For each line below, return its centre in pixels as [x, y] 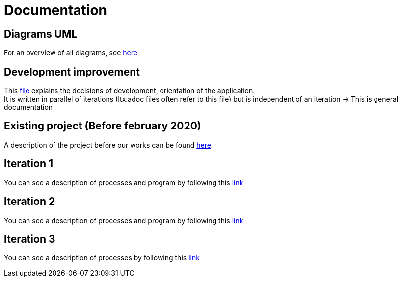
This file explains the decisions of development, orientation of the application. [130, 91]
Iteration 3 [30, 239]
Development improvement [72, 72]
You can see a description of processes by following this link [102, 258]
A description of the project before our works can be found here [107, 145]
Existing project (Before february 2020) [103, 126]
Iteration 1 [29, 164]
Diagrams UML [41, 34]
